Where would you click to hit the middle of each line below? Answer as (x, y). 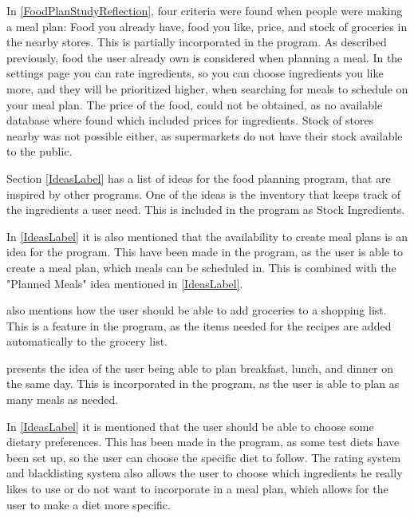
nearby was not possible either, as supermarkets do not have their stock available (205, 135)
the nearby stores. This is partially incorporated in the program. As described (197, 42)
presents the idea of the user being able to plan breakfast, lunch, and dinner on (200, 368)
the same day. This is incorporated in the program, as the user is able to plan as (203, 384)
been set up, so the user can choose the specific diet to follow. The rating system (204, 457)
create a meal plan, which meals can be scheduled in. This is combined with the (201, 267)
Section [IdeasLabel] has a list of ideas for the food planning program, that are (199, 178)
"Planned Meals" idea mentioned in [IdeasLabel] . (125, 283)
